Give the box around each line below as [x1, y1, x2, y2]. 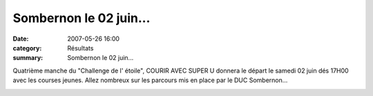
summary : [12, 54, 44, 62]
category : [12, 44, 42, 52]
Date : [12, 35, 29, 43]
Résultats [67, 44, 94, 52]
